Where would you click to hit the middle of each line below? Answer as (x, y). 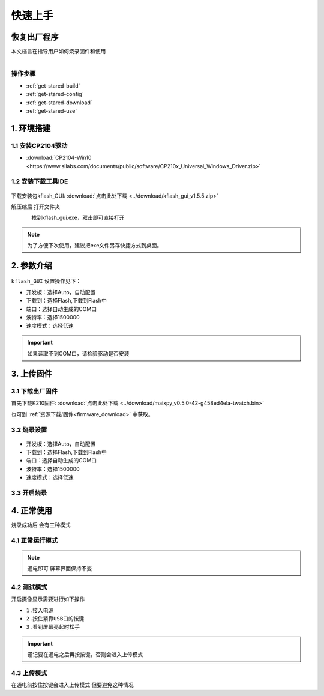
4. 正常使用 (31, 510)
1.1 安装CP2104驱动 (39, 145)
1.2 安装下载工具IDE (40, 181)
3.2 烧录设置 (29, 429)
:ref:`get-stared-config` (55, 94)
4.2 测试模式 (29, 587)
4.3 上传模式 (29, 673)
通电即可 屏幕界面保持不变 (60, 569)
